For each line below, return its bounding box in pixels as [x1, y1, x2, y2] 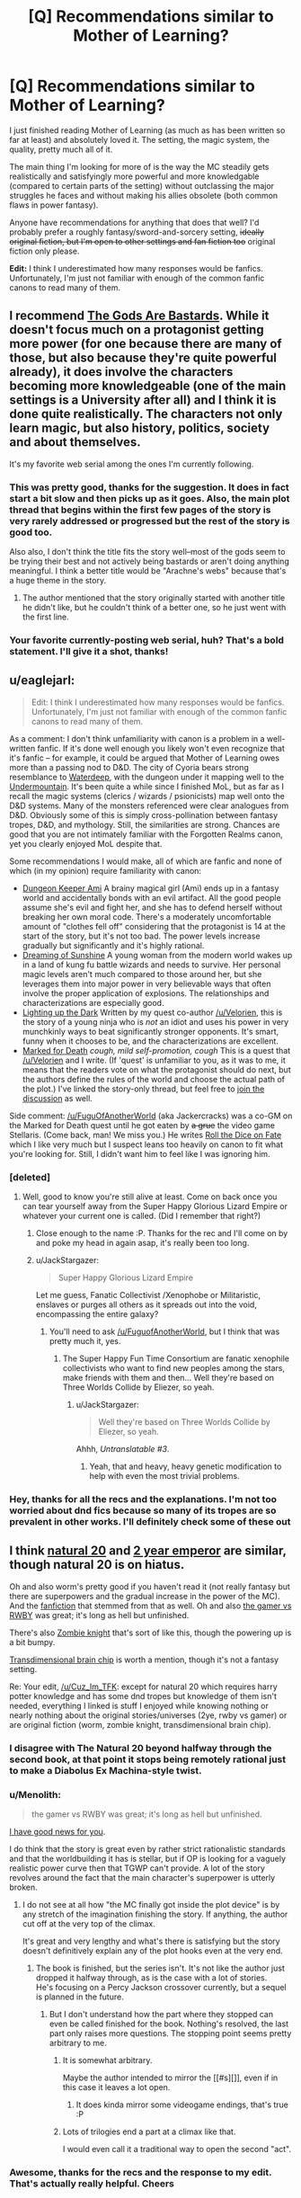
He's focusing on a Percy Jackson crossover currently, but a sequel [35, 1982, 287, 1993]
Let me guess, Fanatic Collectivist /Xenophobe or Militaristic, [35, 1290, 261, 1301]
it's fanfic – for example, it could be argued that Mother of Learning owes [9, 752, 280, 763]
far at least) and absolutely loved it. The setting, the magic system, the [9, 134, 270, 145]
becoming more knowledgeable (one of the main [9, 378, 287, 394]
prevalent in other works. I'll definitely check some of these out [9, 1516, 291, 1527]
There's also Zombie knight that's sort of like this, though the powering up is [9, 1627, 292, 1638]
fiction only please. [9, 245, 80, 256]
